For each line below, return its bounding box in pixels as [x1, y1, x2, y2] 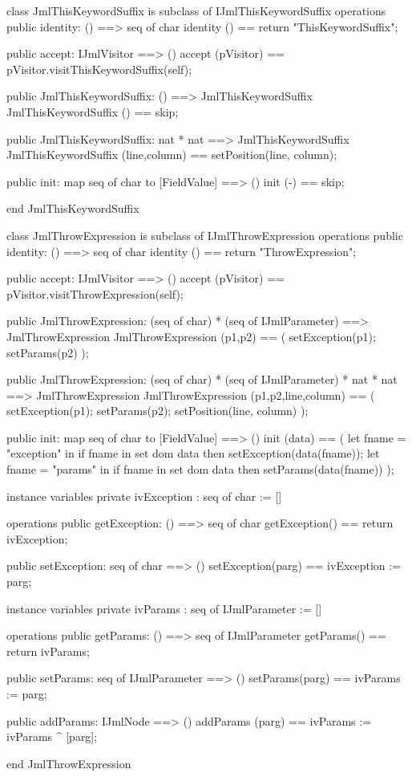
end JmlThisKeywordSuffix [6, 200, 139, 217]
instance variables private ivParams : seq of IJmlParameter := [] [6, 600, 322, 616]
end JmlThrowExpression [6, 755, 131, 771]
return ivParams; [6, 642, 90, 659]
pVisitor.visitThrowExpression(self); [6, 285, 184, 302]
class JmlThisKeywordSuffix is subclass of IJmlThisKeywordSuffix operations [6, 2, 386, 18]
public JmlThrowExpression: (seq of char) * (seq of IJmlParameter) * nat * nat [6, 371, 398, 388]
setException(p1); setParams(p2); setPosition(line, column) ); [6, 402, 309, 419]
